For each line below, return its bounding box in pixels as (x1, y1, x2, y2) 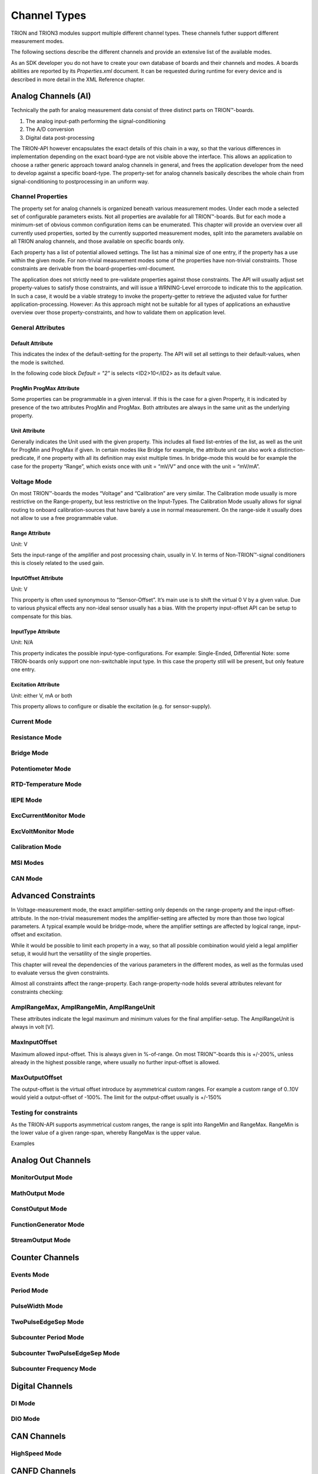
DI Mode (11, 1399, 35, 1407)
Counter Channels (11, 1252, 79, 1262)
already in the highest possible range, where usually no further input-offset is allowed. (11, 1058, 220, 1065)
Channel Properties (11, 192, 68, 200)
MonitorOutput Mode (11, 1173, 73, 1182)
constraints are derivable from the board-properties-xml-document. (11, 265, 176, 272)
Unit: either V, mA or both (11, 692, 72, 699)
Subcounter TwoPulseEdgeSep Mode (11, 1349, 120, 1357)
